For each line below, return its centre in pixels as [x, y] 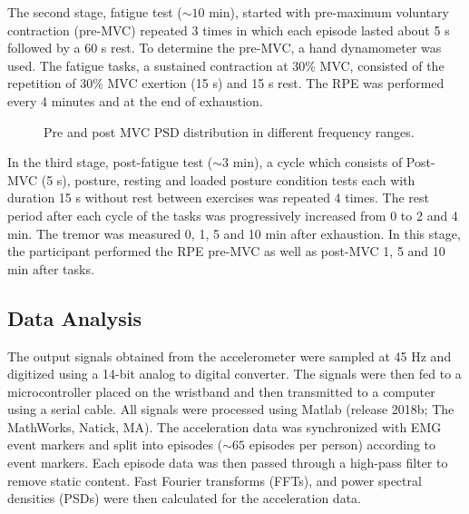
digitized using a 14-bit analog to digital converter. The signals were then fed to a [234, 374]
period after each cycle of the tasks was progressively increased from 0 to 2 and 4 [233, 215]
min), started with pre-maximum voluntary [329, 12]
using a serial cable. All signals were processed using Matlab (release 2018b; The [231, 409]
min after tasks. [51, 268]
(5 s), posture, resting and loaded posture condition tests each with [228, 179]
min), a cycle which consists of [318, 162]
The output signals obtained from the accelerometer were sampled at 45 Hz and [230, 356]
